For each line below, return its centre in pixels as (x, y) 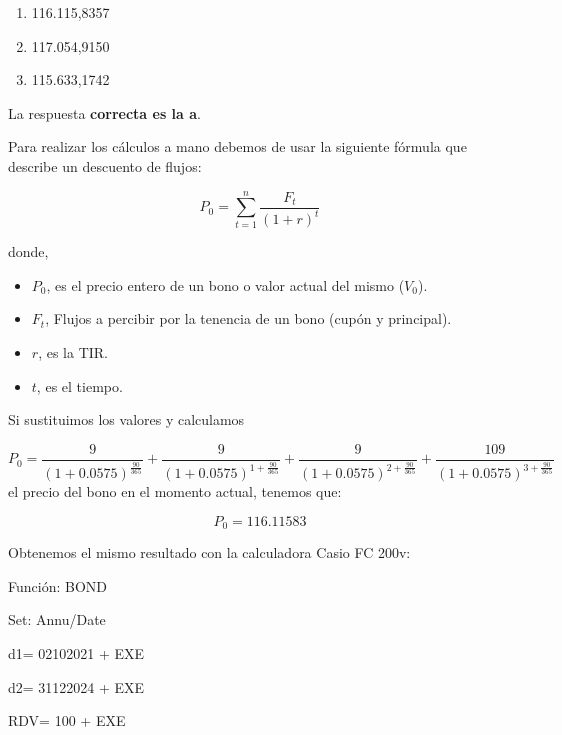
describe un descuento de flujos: (105, 165)
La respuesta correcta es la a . (104, 112)
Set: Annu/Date (57, 619)
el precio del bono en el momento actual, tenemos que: (175, 491)
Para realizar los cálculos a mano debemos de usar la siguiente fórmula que (237, 146)
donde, (28, 251)
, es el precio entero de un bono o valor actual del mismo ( (225, 284)
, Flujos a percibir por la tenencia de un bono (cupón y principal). (248, 318)
